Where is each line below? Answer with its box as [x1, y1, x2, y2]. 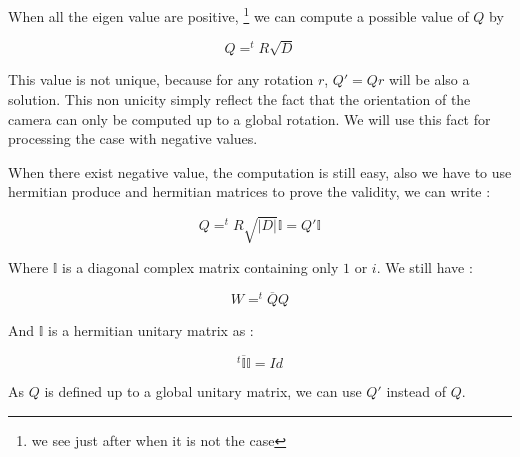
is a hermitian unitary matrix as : [48, 320, 254, 341]
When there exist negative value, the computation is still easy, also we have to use [8, 161, 512, 182]
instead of [386, 381, 446, 402]
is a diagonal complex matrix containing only [62, 256, 339, 277]
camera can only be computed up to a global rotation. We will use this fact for [8, 108, 491, 129]
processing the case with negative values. [8, 128, 258, 149]
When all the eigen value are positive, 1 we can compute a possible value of [8, 3, 469, 26]
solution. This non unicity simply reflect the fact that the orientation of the [8, 89, 471, 109]
